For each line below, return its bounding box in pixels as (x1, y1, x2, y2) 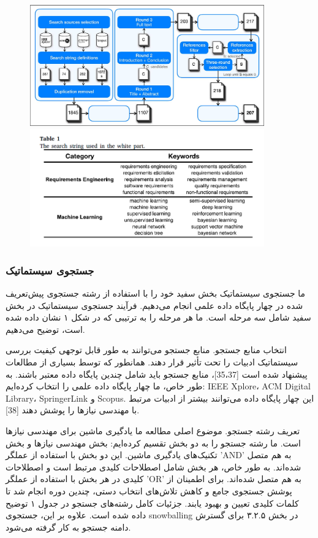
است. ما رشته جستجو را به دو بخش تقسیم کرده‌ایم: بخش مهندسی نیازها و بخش (6, 436, 301, 449)
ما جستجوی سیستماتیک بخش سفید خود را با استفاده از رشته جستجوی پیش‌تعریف (6, 287, 306, 300)
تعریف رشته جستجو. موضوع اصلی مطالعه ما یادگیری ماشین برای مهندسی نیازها (6, 424, 300, 437)
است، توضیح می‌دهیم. (6, 322, 85, 335)
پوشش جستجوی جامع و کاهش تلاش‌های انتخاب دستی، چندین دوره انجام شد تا (6, 484, 292, 497)
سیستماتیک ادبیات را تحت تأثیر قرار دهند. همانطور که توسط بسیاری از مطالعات (6, 355, 298, 368)
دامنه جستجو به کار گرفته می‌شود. (6, 520, 131, 533)
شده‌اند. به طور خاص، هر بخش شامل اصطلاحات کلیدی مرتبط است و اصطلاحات (6, 460, 301, 473)
